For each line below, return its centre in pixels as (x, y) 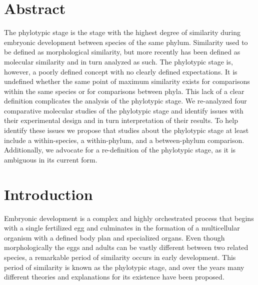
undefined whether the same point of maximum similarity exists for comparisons (127, 81)
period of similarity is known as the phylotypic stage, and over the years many (124, 267)
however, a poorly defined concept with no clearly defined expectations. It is (121, 71)
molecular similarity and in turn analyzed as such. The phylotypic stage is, (118, 61)
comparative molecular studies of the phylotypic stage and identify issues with (124, 110)
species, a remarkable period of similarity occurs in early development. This (120, 257)
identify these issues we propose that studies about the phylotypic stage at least (126, 130)
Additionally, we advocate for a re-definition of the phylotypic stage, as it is (120, 150)
